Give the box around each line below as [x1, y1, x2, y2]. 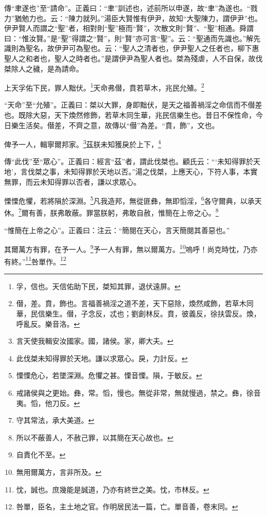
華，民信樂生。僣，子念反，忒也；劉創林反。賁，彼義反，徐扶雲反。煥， [16, 308, 261, 318]
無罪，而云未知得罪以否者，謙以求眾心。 [4, 176, 141, 187]
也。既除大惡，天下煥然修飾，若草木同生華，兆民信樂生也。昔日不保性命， [4, 110, 256, 120]
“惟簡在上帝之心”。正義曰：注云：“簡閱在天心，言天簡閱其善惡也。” [4, 224, 230, 235]
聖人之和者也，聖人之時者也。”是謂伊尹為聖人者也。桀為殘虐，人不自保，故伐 [4, 52, 263, 63]
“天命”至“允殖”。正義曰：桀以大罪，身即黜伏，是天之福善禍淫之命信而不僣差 [4, 99, 262, 110]
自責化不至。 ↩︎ [16, 449, 66, 460]
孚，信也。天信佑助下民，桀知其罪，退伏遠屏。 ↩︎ [16, 280, 181, 291]
